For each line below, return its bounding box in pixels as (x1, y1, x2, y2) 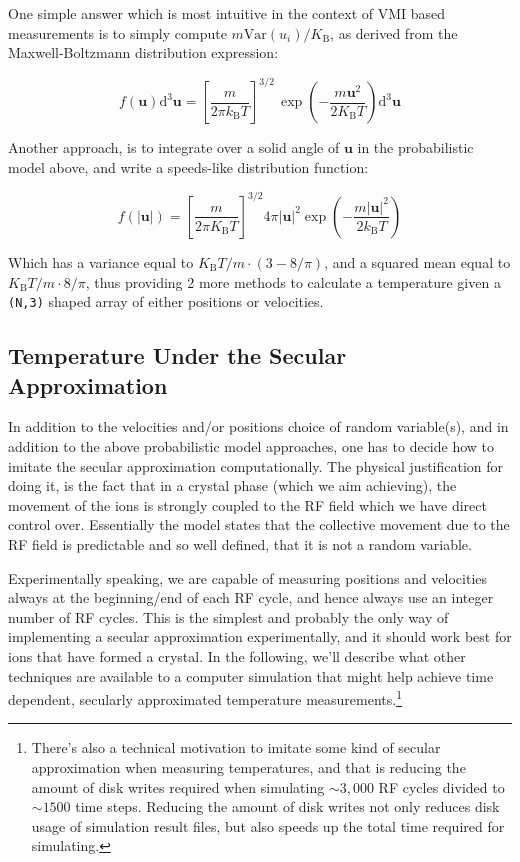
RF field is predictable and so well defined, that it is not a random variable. (8, 533, 472, 554)
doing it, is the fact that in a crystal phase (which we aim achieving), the (8, 475, 457, 496)
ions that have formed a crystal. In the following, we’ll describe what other (8, 645, 466, 666)
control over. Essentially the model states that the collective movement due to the (8, 514, 510, 535)
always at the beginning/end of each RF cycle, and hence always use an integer (8, 587, 494, 608)
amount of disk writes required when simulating (31, 776, 325, 797)
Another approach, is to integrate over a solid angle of (8, 137, 340, 158)
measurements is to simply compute (8, 22, 227, 43)
